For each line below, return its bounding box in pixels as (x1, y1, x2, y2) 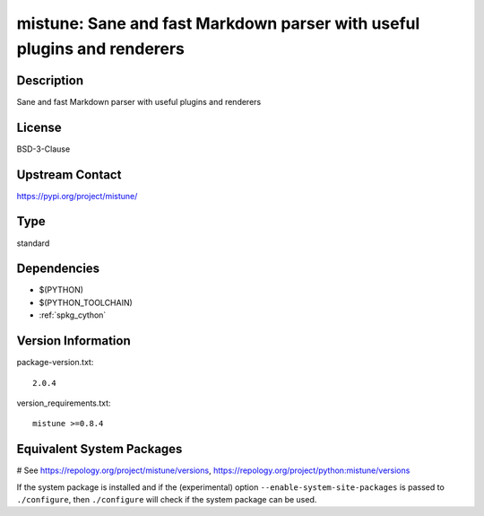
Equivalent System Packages (16, 442, 183, 457)
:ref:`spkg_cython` (39, 310, 107, 320)
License (16, 119, 62, 135)
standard (16, 238, 50, 249)
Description (16, 73, 84, 88)
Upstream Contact (16, 167, 122, 182)
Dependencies (16, 261, 100, 276)
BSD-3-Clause (16, 144, 71, 154)
